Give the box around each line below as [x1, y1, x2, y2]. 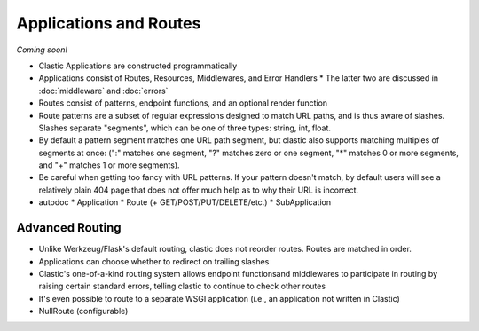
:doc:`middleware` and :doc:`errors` [38, 85, 169, 96]
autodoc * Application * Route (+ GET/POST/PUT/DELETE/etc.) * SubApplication [38, 197, 332, 208]
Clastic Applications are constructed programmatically [38, 60, 238, 71]
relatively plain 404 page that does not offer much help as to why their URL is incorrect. [38, 185, 359, 195]
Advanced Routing [16, 220, 122, 235]
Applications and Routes [16, 13, 201, 33]
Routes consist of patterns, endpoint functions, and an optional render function [38, 98, 328, 108]
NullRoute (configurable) [38, 306, 129, 317]
